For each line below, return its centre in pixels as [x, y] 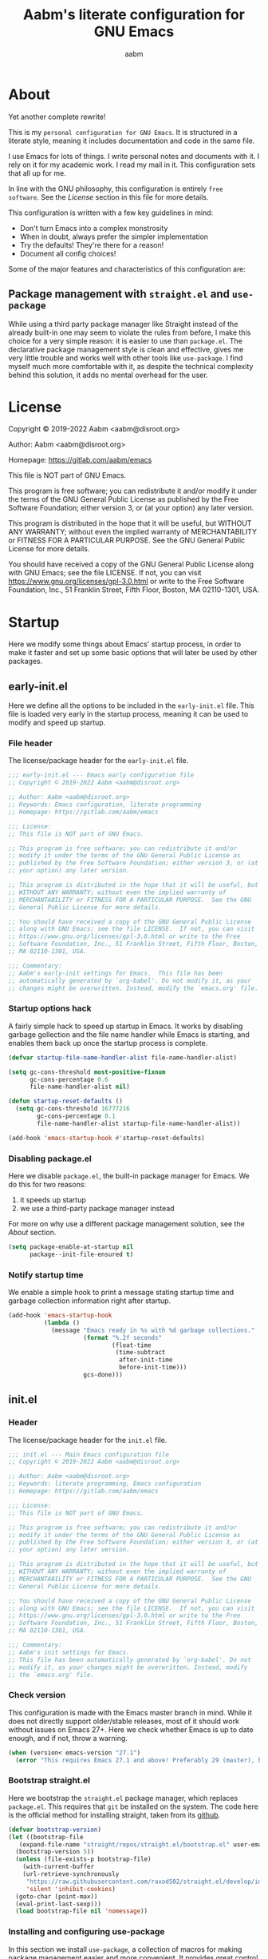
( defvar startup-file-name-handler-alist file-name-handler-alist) [123, 1057]
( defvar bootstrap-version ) [55, 1830]
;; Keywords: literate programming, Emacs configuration [105, 1484]
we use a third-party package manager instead [97, 1208]
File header [31, 743]
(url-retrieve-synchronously [71, 1874]
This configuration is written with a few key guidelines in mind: [111, 213]
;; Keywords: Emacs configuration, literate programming [105, 805]
